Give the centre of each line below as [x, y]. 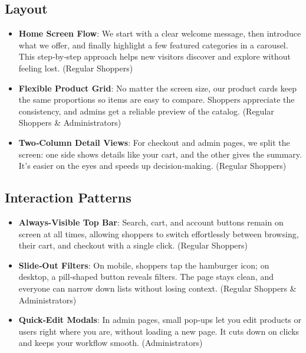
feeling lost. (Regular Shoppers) [76, 68]
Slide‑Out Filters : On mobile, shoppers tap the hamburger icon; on [144, 265]
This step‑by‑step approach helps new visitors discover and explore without [154, 56]
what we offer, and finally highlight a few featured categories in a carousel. [153, 45]
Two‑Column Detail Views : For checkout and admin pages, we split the [154, 142]
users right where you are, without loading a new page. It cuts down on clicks [159, 331]
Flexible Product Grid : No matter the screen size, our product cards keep [158, 88]
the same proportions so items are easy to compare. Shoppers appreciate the [157, 99]
